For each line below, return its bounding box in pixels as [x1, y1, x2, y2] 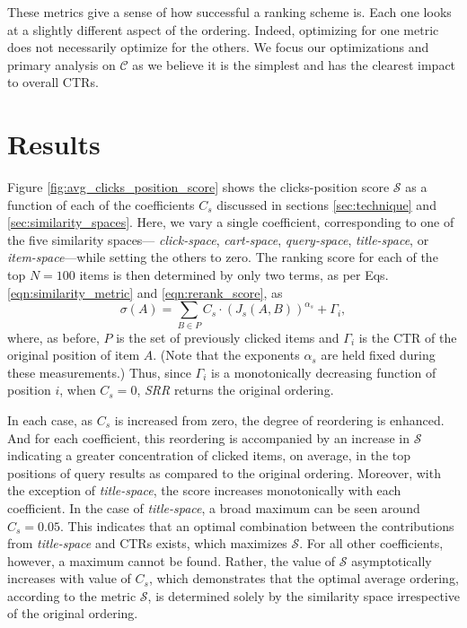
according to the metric [7, 586, 137, 605]
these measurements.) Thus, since [7, 362, 191, 381]
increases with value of [7, 569, 131, 588]
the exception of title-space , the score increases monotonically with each [7, 481, 401, 500]
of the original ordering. [7, 604, 138, 623]
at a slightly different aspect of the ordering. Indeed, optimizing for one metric [7, 20, 439, 39]
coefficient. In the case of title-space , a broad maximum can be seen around [7, 498, 420, 517]
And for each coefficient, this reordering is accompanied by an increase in [7, 428, 410, 447]
